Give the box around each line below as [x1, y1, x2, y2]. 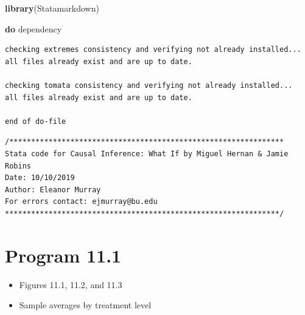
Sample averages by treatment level [19, 299, 152, 311]
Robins [5, 161, 31, 170]
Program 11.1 [5, 242, 122, 267]
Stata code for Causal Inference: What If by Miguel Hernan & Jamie [5, 149, 289, 158]
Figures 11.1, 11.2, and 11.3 [19, 278, 122, 291]
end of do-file [5, 117, 66, 126]
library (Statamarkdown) [5, 2, 99, 14]
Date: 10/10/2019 [5, 173, 75, 183]
